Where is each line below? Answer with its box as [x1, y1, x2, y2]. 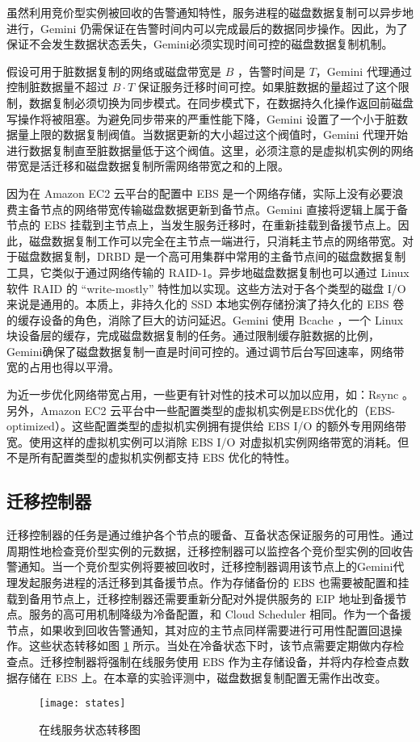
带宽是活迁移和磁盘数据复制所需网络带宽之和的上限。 [6, 157, 289, 174]
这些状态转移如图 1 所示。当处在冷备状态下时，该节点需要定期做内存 [28, 637, 393, 654]
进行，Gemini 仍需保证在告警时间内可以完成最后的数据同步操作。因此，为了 [6, 19, 409, 36]
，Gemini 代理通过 [315, 62, 412, 79]
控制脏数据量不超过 [6, 78, 108, 95]
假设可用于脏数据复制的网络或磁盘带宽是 [6, 62, 221, 79]
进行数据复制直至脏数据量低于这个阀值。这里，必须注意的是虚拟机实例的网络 [6, 141, 414, 158]
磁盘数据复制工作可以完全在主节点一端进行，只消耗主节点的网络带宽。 [28, 232, 402, 249]
